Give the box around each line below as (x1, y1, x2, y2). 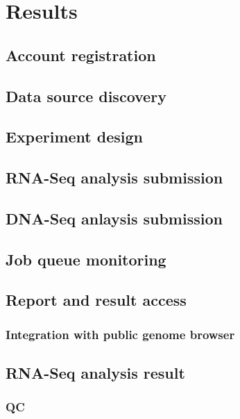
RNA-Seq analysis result (6, 362, 185, 384)
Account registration (6, 44, 156, 65)
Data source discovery (6, 85, 166, 106)
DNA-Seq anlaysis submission (6, 207, 223, 229)
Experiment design (6, 126, 144, 147)
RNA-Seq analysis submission (6, 167, 223, 188)
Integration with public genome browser (6, 325, 235, 343)
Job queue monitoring (6, 248, 166, 270)
